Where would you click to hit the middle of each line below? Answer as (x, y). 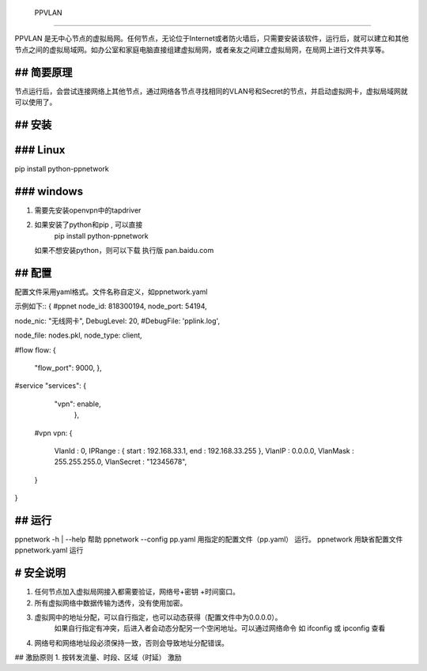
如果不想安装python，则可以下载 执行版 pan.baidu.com (124, 251)
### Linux (40, 150)
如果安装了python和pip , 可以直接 (89, 224)
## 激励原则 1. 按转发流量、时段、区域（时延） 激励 (98, 658)
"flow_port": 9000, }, (68, 368)
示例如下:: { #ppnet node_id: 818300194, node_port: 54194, (111, 306)
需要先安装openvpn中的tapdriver (88, 210)
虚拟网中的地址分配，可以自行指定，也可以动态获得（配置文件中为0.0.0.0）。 (158, 617)
